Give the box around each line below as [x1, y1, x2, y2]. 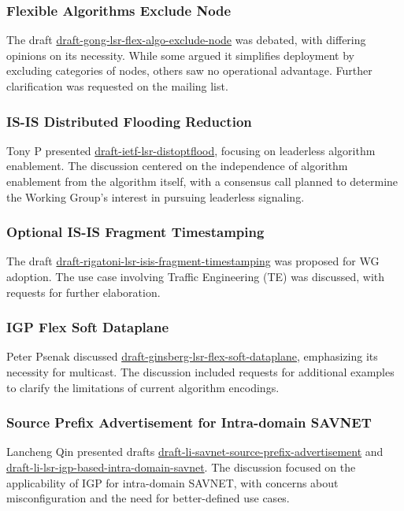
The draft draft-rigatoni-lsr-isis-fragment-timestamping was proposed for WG [6, 253, 380, 269]
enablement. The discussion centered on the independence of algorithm [6, 157, 348, 174]
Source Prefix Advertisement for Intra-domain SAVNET [6, 413, 372, 432]
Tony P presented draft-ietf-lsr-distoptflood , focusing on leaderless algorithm [6, 142, 376, 158]
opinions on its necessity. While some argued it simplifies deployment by [6, 46, 354, 63]
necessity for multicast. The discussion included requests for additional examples [6, 364, 395, 380]
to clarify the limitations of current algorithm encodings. [6, 379, 280, 395]
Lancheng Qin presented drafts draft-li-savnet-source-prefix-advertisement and [6, 443, 384, 460]
